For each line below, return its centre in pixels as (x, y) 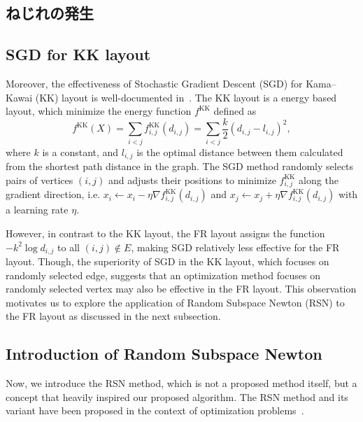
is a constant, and (80, 152)
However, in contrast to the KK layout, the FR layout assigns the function (165, 233)
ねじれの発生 (50, 13)
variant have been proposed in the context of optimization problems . (155, 410)
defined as (235, 111)
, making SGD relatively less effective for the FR (235, 247)
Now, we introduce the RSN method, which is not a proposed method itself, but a (181, 383)
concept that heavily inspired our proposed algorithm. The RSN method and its (177, 396)
